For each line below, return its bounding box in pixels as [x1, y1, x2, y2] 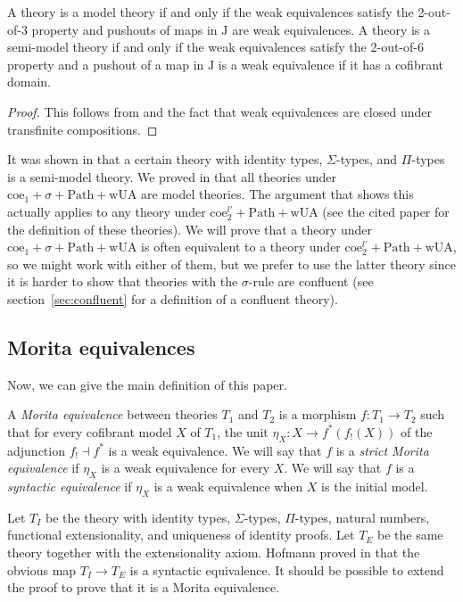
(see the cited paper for [322, 202, 450, 220]
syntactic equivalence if [7, 477, 132, 496]
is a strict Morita [335, 441, 429, 459]
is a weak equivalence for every [101, 458, 270, 477]
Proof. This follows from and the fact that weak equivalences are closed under [7, 102, 432, 120]
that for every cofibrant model [7, 422, 172, 441]
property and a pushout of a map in [7, 54, 204, 73]
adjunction [7, 441, 65, 459]
